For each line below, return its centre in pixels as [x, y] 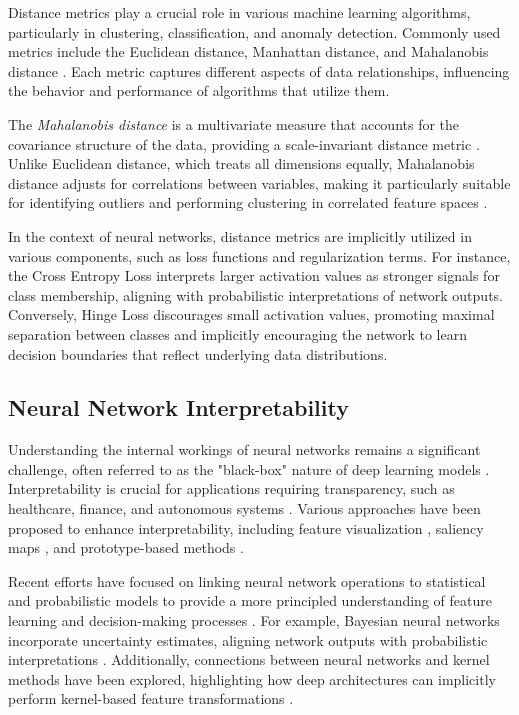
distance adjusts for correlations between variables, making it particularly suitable [259, 182]
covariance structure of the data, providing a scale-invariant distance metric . [244, 143]
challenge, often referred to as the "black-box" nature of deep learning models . [249, 468]
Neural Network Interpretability [178, 407]
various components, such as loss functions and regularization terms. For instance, [259, 255]
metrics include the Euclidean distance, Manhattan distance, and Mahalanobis [248, 51]
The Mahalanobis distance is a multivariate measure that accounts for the [234, 123]
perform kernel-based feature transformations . [151, 698]
